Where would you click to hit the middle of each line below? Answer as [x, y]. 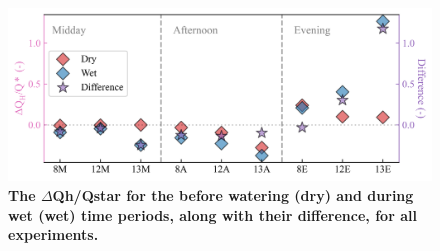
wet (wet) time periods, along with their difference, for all [212, 214]
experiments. [53, 234]
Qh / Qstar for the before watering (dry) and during [233, 195]
